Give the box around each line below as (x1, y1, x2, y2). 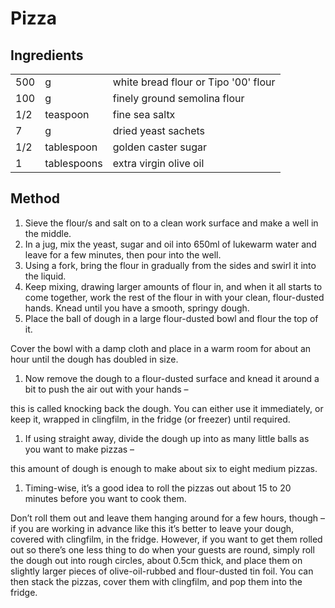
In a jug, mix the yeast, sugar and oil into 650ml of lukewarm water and (24, 238, 317, 250)
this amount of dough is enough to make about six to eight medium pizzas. (10, 462, 318, 474)
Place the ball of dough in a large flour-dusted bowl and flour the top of (24, 312, 319, 324)
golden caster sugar (112, 140, 208, 154)
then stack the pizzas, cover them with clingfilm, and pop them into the (10, 575, 303, 587)
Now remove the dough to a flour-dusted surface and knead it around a (24, 372, 320, 384)
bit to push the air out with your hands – (24, 383, 189, 395)
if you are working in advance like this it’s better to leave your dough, (10, 522, 295, 534)
